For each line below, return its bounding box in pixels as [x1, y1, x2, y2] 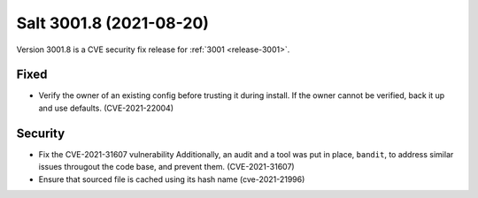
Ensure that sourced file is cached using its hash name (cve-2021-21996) [38, 173, 305, 185]
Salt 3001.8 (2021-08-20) [16, 13, 210, 33]
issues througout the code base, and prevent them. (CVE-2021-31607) [38, 162, 296, 172]
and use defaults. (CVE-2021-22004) [38, 103, 174, 113]
